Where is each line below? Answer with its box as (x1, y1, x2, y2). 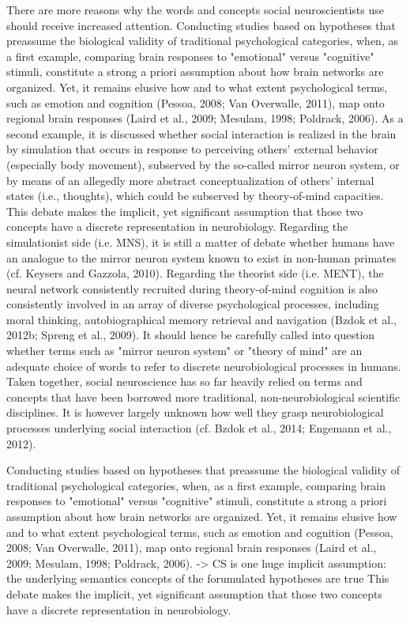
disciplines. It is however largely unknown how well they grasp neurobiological (6, 404, 384, 421)
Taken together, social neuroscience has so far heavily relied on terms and (6, 373, 363, 390)
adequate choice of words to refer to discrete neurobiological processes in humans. (6, 357, 401, 374)
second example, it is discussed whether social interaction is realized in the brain (6, 125, 397, 142)
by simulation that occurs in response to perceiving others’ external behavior (6, 141, 378, 157)
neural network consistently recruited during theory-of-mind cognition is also (6, 280, 378, 296)
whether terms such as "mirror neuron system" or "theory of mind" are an (6, 342, 363, 359)
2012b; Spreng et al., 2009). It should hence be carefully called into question (6, 327, 375, 343)
